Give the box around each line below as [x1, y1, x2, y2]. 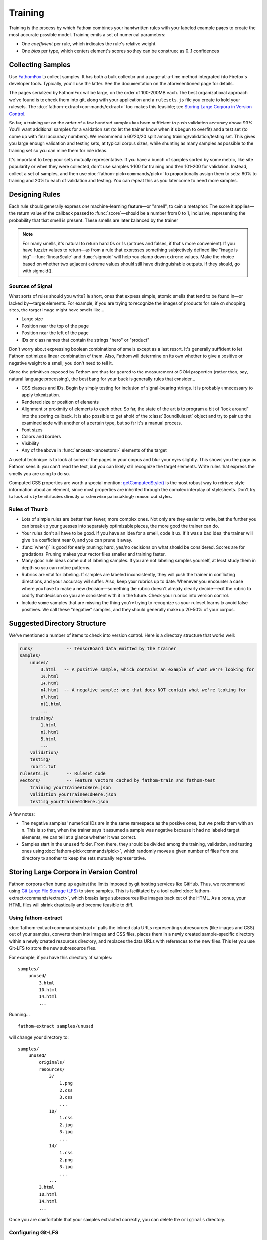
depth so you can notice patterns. [21, 564, 90, 570]
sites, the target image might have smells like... [9, 307, 105, 313]
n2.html [40, 729, 59, 735]
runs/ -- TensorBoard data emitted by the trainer [19, 645, 177, 651]
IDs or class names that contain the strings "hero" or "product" [21, 337, 150, 343]
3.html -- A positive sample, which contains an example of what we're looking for [40, 667, 255, 672]
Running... [9, 1012, 30, 1018]
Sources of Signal [9, 283, 53, 290]
